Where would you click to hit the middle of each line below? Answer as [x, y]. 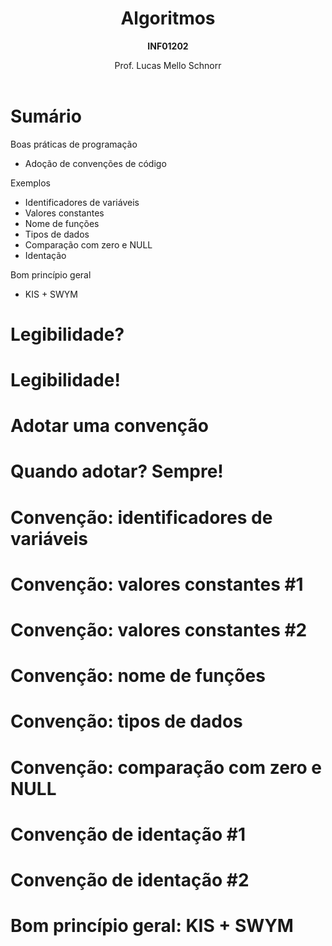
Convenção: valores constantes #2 [159, 630]
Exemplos [30, 183]
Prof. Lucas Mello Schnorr [168, 65]
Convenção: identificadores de [141, 517]
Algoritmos [168, 18]
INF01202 [168, 46]
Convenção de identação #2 [130, 879]
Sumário [46, 116]
